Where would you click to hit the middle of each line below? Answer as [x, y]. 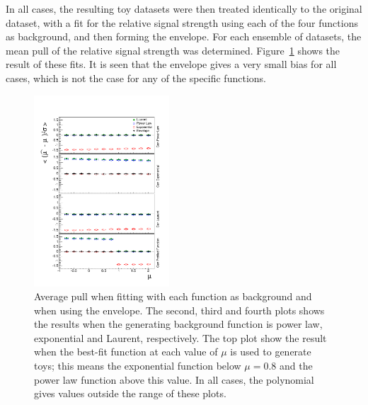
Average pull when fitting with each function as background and [173, 296]
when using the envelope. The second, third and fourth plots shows [179, 310]
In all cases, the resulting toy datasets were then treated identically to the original [184, 8]
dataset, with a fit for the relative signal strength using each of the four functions [182, 22]
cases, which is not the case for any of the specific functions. [136, 78]
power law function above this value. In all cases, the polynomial [174, 379]
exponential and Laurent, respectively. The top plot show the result [180, 337]
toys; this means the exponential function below [138, 366]
